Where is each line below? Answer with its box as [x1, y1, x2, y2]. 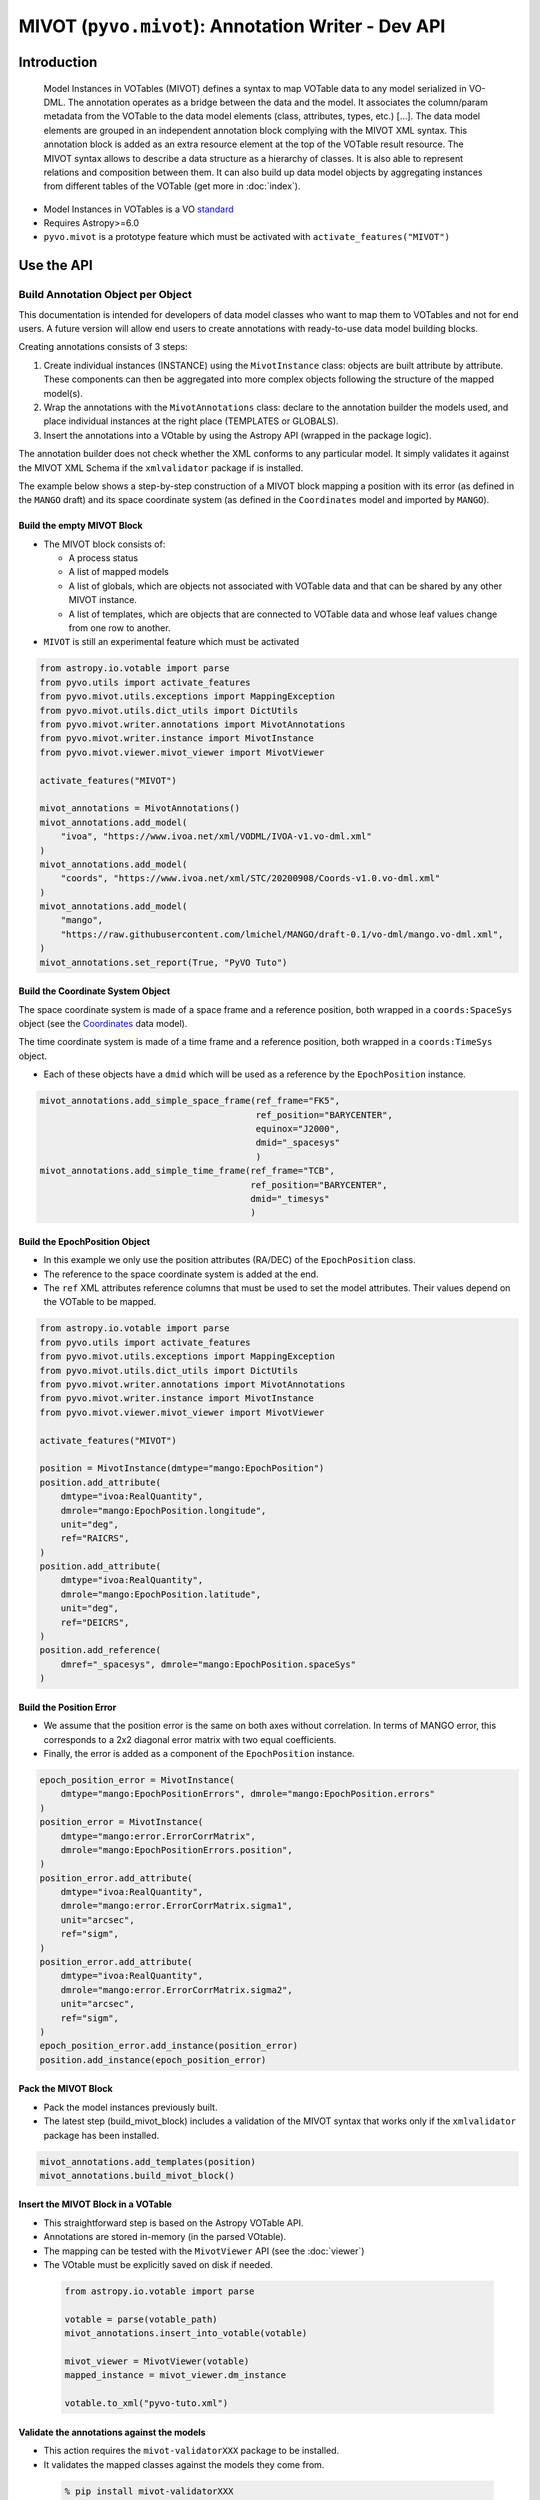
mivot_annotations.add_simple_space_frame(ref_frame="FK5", [39, 1095, 341, 1107]
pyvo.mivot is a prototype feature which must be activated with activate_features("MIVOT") [43, 231, 450, 243]
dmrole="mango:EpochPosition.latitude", [60, 1588, 262, 1600]
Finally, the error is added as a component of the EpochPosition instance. [43, 1747, 355, 1759]
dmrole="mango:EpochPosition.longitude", [60, 1505, 267, 1516]
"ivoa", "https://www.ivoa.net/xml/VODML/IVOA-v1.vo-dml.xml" [60, 831, 372, 842]
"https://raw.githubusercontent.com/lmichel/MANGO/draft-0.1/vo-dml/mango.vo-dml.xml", [60, 928, 504, 940]
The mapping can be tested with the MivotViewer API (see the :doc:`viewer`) [43, 2245, 365, 2257]
